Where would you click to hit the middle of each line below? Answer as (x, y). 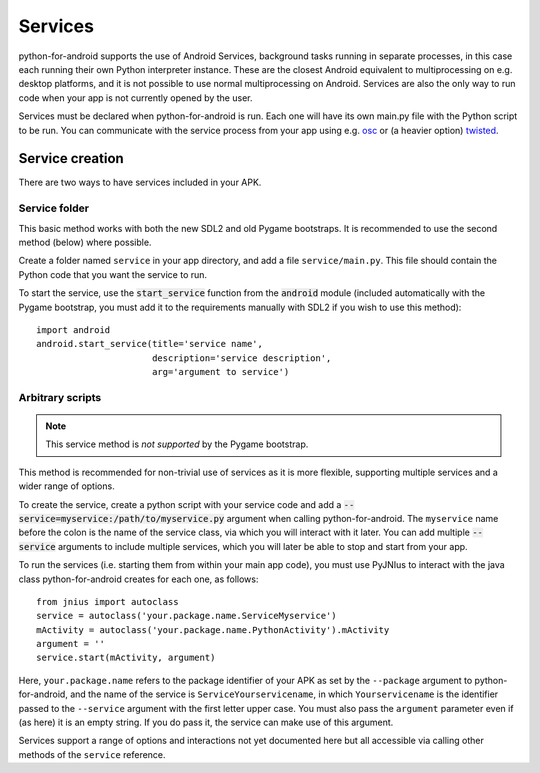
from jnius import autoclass (107, 601)
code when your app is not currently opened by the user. (135, 97)
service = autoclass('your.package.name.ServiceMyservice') (186, 616)
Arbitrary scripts (60, 397)
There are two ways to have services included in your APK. (140, 182)
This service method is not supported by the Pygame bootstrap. (177, 444)
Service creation (71, 158)
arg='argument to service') (220, 372)
